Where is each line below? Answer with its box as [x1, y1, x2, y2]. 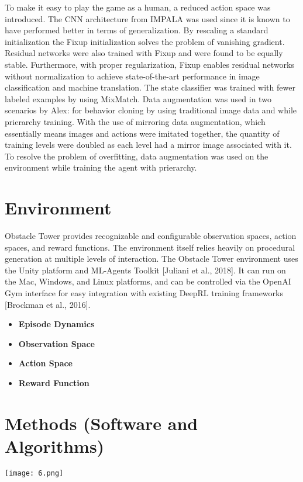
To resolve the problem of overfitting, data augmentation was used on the [5, 150, 268, 162]
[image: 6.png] [5, 469, 64, 477]
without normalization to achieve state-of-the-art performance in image [5, 70, 260, 82]
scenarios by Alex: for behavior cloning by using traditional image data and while [5, 104, 297, 116]
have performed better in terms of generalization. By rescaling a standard [5, 24, 268, 36]
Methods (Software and [5, 411, 198, 435]
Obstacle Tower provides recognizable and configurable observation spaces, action [5, 230, 297, 242]
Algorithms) [5, 434, 105, 457]
